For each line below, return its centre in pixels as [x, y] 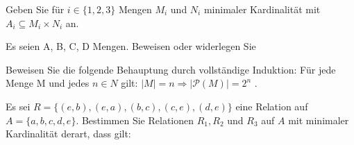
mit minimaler [319, 120]
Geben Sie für [35, 9]
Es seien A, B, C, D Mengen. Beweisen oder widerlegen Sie [131, 46]
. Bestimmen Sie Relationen [135, 120]
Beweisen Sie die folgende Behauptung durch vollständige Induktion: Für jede [171, 69]
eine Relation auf [272, 106]
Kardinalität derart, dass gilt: [68, 134]
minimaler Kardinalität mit [262, 9]
